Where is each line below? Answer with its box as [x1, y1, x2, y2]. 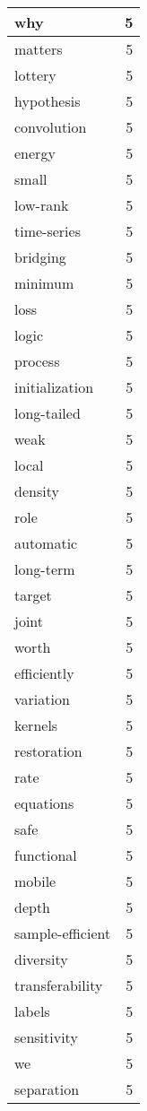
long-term [14, 559, 75, 579]
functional [14, 845, 77, 865]
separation [14, 1079, 80, 1099]
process [14, 351, 60, 371]
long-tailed [14, 403, 81, 423]
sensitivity [14, 1027, 78, 1047]
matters [14, 39, 63, 59]
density [14, 481, 59, 501]
